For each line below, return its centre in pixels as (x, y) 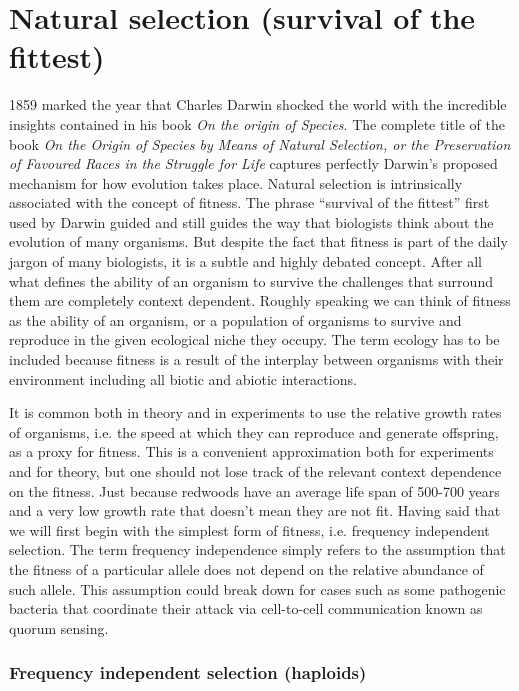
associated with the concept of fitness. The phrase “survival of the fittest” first (249, 202)
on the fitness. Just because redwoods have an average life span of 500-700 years (254, 490)
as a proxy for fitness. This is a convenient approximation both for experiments (251, 451)
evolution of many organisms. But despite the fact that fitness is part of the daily (258, 241)
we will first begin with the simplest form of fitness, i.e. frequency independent (249, 529)
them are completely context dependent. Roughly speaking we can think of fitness (260, 300)
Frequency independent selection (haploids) (188, 672)
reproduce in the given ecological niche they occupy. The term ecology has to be (254, 339)
